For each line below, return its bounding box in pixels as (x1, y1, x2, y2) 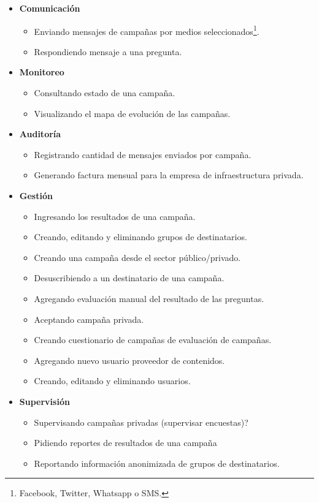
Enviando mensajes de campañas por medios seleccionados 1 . (34, 23, 259, 37)
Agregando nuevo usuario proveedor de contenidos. (34, 354, 225, 366)
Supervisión (19, 395, 70, 407)
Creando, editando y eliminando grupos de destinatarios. (34, 230, 247, 243)
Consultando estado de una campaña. (34, 86, 175, 99)
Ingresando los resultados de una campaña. (34, 210, 196, 222)
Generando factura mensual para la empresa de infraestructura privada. (34, 168, 304, 181)
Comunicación (19, 2, 80, 14)
